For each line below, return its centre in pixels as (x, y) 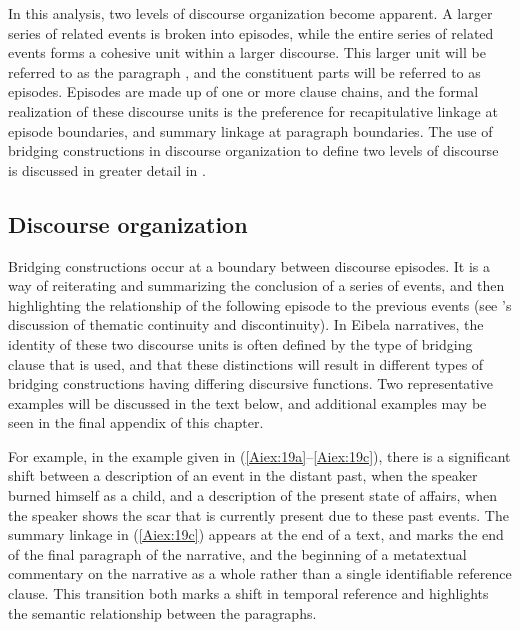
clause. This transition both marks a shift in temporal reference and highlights (248, 593)
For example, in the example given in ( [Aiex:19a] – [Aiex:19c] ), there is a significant (259, 455)
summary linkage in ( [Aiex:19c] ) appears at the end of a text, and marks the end (256, 534)
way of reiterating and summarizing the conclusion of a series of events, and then (256, 285)
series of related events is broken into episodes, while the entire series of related (251, 32)
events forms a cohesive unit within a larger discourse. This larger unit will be (247, 52)
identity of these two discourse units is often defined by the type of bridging (240, 343)
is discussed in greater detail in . (107, 169)
